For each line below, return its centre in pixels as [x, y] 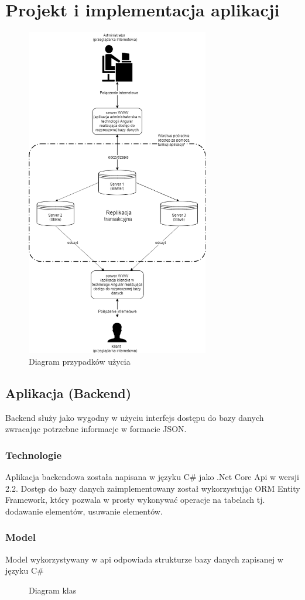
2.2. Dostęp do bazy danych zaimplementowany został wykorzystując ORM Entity [153, 488]
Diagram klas [53, 590]
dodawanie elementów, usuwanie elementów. [84, 511]
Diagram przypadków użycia [80, 361]
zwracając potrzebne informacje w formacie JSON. [96, 429]
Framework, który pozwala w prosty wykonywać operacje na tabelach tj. [135, 500]
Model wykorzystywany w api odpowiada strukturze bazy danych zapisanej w [144, 559]
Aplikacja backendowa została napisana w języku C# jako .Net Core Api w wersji [152, 476]
